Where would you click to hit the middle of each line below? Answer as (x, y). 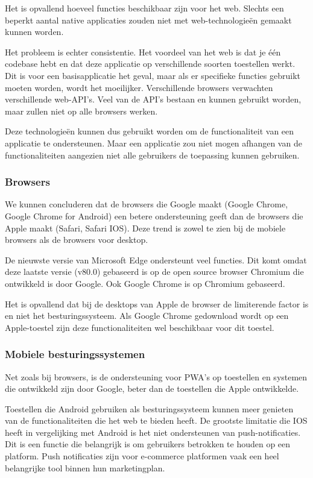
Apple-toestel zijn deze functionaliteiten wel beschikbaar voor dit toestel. (140, 327)
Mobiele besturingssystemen (75, 354)
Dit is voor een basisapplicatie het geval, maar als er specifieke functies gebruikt (153, 75)
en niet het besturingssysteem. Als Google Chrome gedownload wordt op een (147, 316)
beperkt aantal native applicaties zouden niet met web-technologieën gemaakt (148, 20)
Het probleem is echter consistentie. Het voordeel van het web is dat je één (143, 52)
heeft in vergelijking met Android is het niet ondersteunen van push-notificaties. (153, 432)
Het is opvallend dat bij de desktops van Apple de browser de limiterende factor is (157, 303)
